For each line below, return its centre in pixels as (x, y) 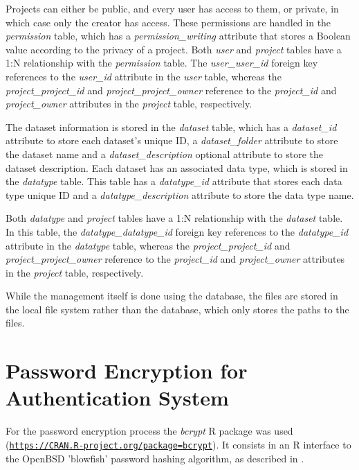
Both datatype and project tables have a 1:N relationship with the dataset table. (174, 218)
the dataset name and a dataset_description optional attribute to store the (164, 154)
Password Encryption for (127, 371)
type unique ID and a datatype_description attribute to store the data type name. (180, 194)
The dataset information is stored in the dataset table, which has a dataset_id (171, 127)
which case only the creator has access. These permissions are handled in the (168, 22)
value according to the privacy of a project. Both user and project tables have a (174, 49)
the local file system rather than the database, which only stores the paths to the (177, 309)
